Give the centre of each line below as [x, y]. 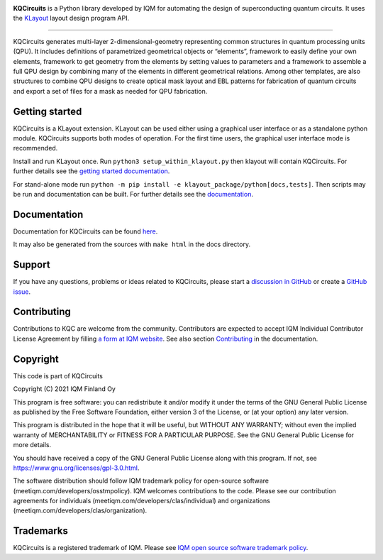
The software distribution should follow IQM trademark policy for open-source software [141, 481]
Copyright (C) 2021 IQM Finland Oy [65, 389]
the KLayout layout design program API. [71, 18]
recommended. [35, 148]
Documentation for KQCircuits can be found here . [85, 231]
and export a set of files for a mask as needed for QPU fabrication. [110, 91]
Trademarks [41, 531]
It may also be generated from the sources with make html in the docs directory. [132, 244]
